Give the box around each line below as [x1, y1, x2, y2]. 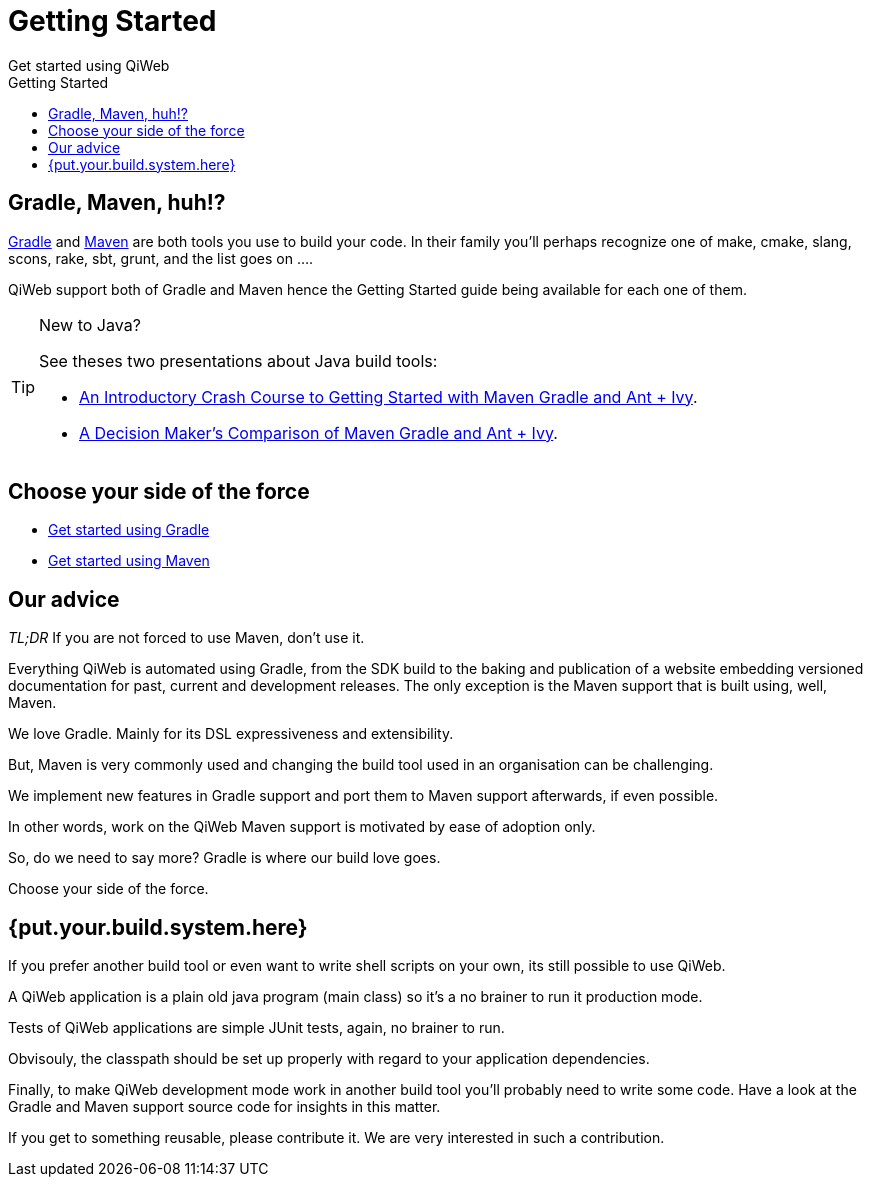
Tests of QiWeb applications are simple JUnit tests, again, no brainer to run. [8, 1019, 505, 1037]
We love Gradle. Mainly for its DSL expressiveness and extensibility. [8, 725, 454, 743]
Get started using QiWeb [8, 56, 170, 74]
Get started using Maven [48, 552, 210, 570]
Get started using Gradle [48, 521, 210, 539]
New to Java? [39, 314, 141, 335]
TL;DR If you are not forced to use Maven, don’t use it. [8, 629, 365, 647]
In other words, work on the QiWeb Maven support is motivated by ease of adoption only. [8, 818, 596, 836]
